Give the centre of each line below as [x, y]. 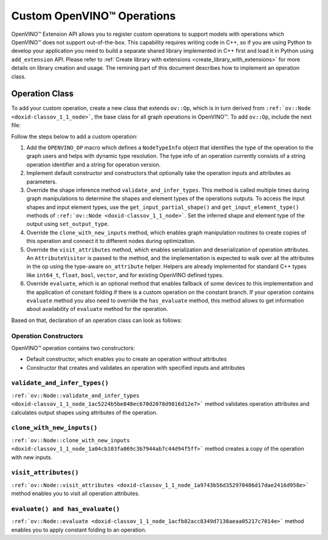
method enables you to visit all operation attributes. [75, 494]
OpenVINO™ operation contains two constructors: [73, 348]
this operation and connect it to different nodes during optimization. [111, 241]
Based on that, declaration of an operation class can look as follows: [97, 320]
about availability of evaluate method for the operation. [97, 309]
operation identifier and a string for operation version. [94, 165]
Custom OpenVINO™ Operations [94, 16]
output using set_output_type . [68, 224]
